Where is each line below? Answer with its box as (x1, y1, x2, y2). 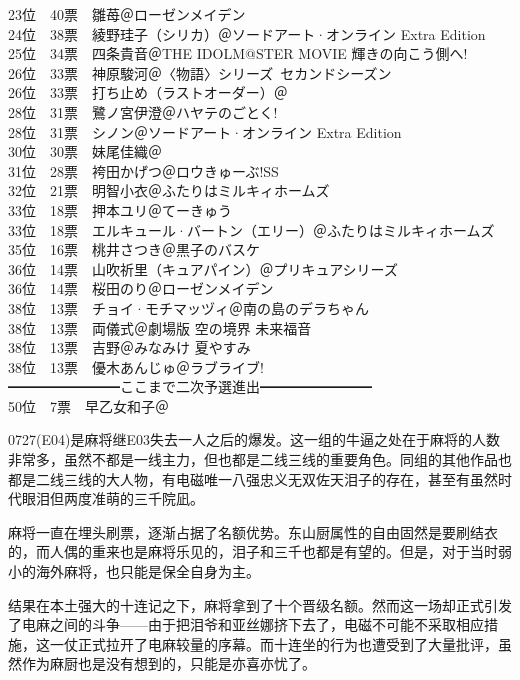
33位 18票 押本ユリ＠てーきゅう (8, 199, 232, 220)
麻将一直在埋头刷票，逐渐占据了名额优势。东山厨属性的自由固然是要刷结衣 (8, 521, 498, 542)
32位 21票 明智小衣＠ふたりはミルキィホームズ (8, 180, 330, 201)
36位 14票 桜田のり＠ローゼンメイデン (8, 278, 274, 299)
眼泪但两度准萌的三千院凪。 (21, 488, 204, 509)
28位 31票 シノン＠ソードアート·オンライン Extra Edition (8, 121, 402, 142)
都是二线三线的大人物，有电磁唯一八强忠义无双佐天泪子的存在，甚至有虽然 (8, 468, 498, 489)
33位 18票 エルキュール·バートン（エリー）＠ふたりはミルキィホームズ (8, 219, 495, 240)
